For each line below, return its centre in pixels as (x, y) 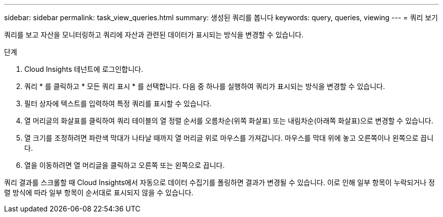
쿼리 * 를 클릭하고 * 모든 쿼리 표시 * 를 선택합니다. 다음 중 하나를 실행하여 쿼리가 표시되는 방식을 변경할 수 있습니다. (205, 86)
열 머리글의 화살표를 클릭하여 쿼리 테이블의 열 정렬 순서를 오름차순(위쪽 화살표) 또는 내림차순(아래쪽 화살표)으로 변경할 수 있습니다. (229, 121)
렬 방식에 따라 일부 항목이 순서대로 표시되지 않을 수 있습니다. (99, 192)
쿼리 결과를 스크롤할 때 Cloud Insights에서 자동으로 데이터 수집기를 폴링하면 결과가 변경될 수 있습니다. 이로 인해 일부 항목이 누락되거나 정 (219, 182)
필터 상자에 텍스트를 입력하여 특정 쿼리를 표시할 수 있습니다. (118, 103)
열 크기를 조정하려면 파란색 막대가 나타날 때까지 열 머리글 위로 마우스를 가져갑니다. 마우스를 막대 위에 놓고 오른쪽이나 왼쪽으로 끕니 (229, 138)
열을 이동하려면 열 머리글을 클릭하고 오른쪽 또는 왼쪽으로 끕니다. (125, 165)
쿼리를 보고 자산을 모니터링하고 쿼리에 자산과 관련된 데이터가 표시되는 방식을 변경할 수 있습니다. (154, 35)
